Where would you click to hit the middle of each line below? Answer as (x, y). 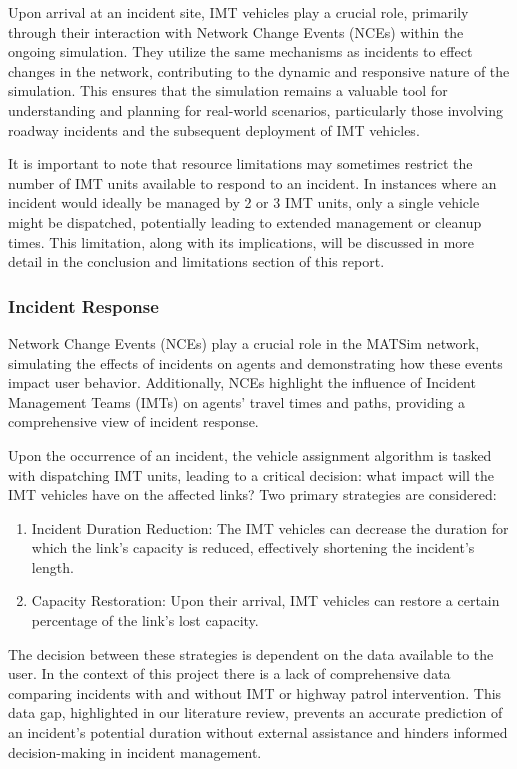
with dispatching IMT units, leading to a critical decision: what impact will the (251, 474)
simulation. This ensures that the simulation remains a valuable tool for (228, 90)
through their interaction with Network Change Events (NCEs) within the (236, 31)
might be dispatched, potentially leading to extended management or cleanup (245, 221)
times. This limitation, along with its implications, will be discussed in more (241, 241)
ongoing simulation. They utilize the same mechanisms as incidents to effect (240, 51)
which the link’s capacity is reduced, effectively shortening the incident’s (253, 547)
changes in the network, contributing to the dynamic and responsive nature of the (259, 70)
